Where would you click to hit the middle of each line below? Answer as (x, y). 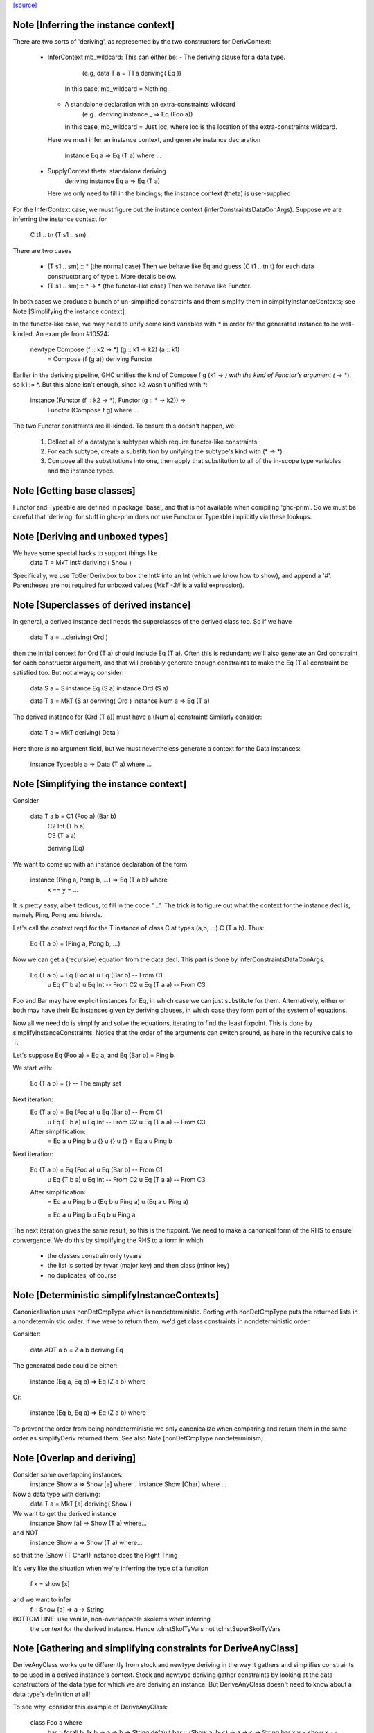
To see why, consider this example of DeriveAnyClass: (90, 1707)
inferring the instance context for (60, 219)
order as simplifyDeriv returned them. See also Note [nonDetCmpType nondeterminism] (138, 1438)
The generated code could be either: (65, 1366)
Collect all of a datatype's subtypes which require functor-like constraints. (153, 442)
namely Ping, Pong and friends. (58, 915)
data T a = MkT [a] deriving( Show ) (81, 1504)
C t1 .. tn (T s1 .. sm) (58, 235)
